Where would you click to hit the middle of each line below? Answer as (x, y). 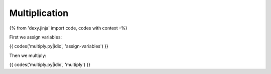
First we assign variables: (36, 37)
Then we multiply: (28, 55)
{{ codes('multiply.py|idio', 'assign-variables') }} (59, 46)
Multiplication (39, 13)
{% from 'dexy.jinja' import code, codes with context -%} (68, 28)
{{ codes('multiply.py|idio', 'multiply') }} (50, 64)
